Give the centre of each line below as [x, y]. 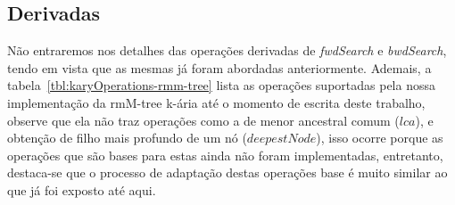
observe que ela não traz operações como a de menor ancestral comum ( [203, 120]
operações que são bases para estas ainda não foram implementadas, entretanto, [225, 155]
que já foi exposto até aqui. [82, 189]
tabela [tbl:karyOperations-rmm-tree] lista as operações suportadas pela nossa [221, 85]
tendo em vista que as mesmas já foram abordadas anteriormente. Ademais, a [219, 67]
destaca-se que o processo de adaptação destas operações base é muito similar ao [227, 172]
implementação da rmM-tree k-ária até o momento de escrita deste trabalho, [216, 102]
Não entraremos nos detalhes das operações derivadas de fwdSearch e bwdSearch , [227, 50]
